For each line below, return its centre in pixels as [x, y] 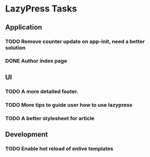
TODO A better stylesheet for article [50, 118]
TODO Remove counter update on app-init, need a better [75, 41]
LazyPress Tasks [41, 9]
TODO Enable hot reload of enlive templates [59, 148]
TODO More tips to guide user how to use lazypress [69, 104]
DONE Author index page [36, 61]
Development [27, 134]
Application [24, 27]
